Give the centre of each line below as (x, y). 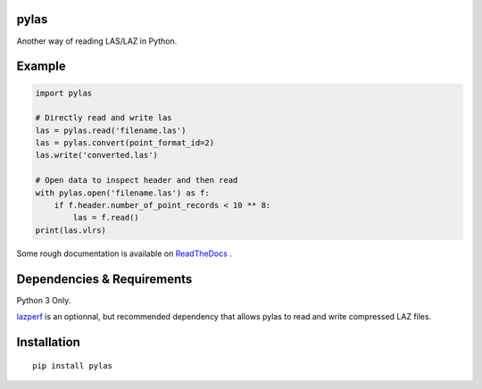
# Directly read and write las (104, 118)
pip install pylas (73, 365)
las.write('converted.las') (96, 155)
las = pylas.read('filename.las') (111, 130)
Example (41, 66)
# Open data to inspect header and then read (137, 180)
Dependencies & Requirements (104, 279)
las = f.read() (106, 218)
